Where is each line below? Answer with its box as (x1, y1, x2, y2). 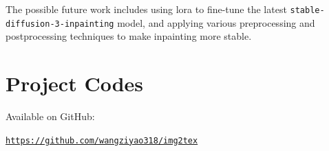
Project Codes (6, 69, 144, 97)
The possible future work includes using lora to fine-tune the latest (6, 2, 287, 16)
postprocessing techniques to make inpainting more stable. (6, 29, 252, 43)
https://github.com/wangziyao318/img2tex (6, 135, 198, 146)
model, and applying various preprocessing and (117, 15, 315, 30)
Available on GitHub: (6, 109, 95, 124)
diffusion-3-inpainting (6, 19, 114, 29)
